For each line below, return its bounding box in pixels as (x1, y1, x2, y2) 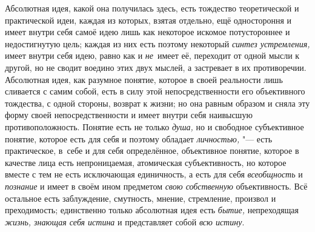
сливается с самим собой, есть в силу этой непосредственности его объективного (5, 85, 305, 98)
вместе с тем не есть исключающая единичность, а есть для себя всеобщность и (5, 168, 303, 181)
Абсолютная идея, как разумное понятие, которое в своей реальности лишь (5, 73, 283, 85)
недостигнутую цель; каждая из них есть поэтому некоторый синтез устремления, (5, 37, 310, 50)
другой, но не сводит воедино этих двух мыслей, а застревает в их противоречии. (5, 61, 307, 73)
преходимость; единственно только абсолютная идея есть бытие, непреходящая (5, 204, 299, 216)
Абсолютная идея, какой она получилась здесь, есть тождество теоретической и (5, 2, 299, 14)
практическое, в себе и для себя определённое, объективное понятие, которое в (5, 144, 299, 157)
